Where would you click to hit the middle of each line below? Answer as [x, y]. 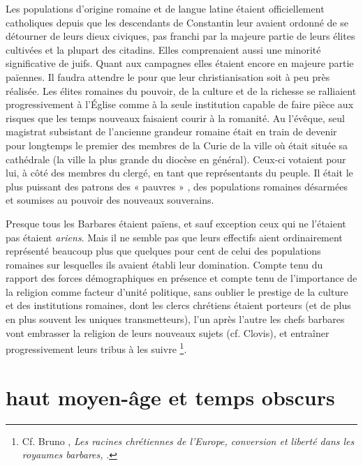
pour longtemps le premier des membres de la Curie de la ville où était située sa [177, 145]
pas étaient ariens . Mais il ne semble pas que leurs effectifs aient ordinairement [174, 237]
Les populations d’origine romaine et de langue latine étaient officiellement [165, 8]
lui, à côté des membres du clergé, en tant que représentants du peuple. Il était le [179, 173]
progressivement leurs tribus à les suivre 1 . [96, 348]
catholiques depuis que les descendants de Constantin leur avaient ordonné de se [177, 22]
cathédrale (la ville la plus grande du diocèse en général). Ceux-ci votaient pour [176, 159]
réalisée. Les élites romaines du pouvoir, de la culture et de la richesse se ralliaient [181, 90]
